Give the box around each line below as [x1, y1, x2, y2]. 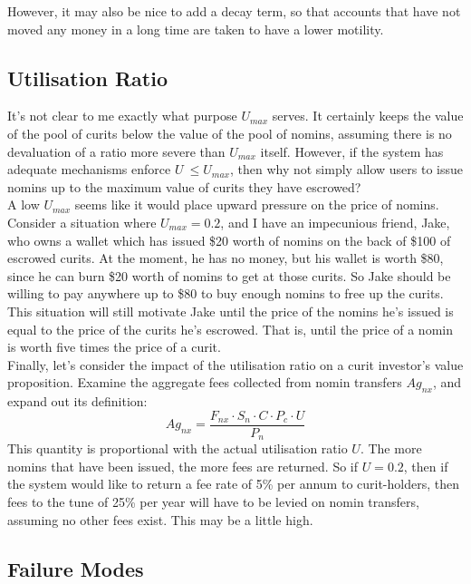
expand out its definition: [7, 392, 148, 411]
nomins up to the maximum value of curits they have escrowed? [7, 177, 361, 196]
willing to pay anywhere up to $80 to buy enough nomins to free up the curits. [7, 284, 444, 303]
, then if [403, 456, 448, 475]
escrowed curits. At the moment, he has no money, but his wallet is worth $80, [7, 248, 444, 268]
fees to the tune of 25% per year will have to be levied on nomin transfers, [7, 492, 419, 511]
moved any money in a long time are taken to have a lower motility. [7, 19, 384, 38]
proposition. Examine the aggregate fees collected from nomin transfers [7, 373, 402, 392]
